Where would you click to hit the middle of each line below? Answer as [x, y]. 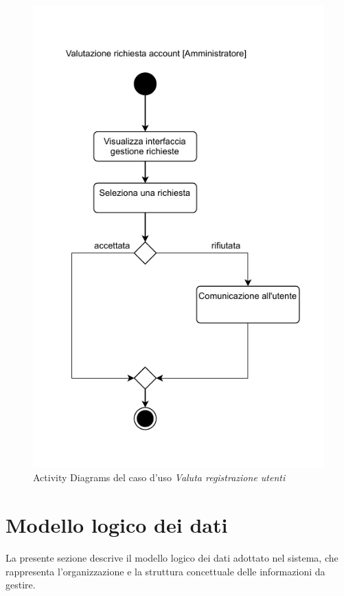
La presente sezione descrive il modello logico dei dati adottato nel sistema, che [172, 557]
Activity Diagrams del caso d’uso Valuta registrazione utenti [159, 477]
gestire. [21, 585]
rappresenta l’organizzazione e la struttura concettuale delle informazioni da [165, 571]
